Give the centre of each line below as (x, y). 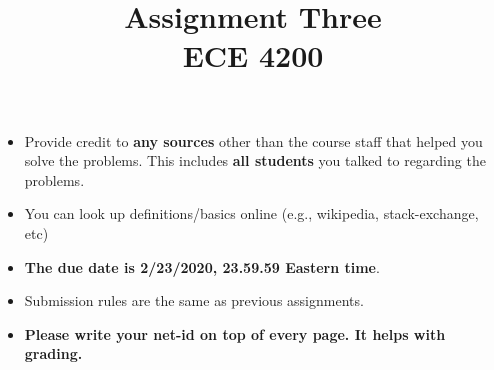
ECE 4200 (253, 55)
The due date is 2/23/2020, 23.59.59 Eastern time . (202, 266)
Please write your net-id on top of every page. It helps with (235, 333)
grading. (53, 353)
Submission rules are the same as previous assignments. (194, 300)
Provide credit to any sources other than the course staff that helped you (253, 140)
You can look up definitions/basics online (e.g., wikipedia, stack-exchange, (251, 213)
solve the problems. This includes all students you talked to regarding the (255, 160)
